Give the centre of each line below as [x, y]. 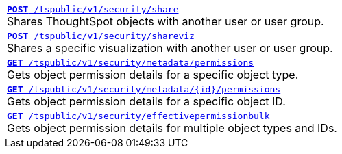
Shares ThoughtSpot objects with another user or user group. [166, 21]
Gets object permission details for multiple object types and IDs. [172, 128]
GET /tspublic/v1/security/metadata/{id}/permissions [144, 89]
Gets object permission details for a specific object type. [153, 75]
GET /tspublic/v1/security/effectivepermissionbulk [138, 116]
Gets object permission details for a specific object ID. [146, 101]
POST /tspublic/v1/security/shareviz [101, 36]
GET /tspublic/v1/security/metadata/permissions [131, 63]
